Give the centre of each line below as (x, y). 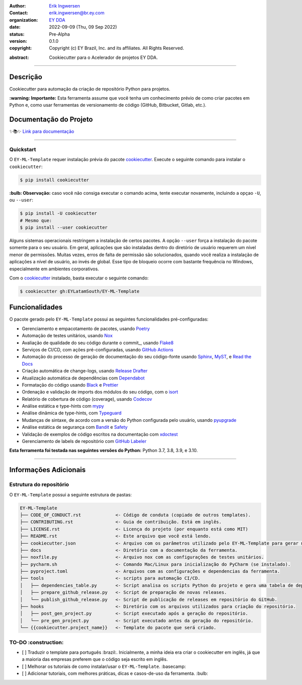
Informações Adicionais (48, 470)
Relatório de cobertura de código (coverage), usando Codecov (87, 399)
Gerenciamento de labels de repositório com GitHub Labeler (84, 441)
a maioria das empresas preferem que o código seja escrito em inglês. (95, 659)
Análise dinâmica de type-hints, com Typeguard (72, 413)
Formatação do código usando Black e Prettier (70, 385)
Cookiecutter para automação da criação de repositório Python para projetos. (90, 89)
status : (17, 34)
